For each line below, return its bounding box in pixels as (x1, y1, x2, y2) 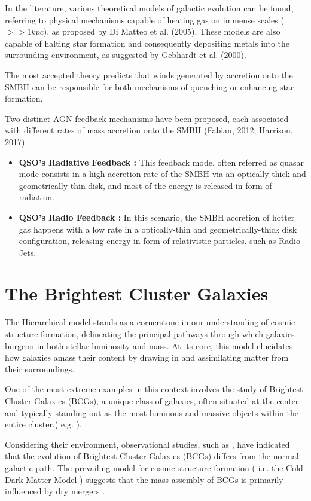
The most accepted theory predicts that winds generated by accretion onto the (5, 68, 293, 81)
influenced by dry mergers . (5, 485, 105, 497)
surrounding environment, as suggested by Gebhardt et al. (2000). (5, 48, 246, 61)
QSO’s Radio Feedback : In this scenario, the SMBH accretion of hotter (19, 210, 295, 223)
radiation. (19, 191, 54, 203)
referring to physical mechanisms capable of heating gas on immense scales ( (5, 13, 284, 26)
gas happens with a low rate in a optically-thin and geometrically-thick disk (19, 222, 297, 235)
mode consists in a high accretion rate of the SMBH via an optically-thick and (19, 167, 306, 180)
